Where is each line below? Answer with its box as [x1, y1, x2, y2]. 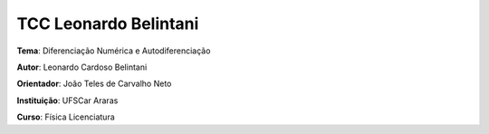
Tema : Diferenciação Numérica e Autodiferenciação [16, 45, 211, 56]
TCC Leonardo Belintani [16, 14, 199, 33]
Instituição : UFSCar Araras [16, 95, 119, 106]
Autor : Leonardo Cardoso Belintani [16, 62, 148, 72]
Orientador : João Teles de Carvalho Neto [16, 78, 172, 90]
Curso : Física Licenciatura [16, 111, 115, 122]
